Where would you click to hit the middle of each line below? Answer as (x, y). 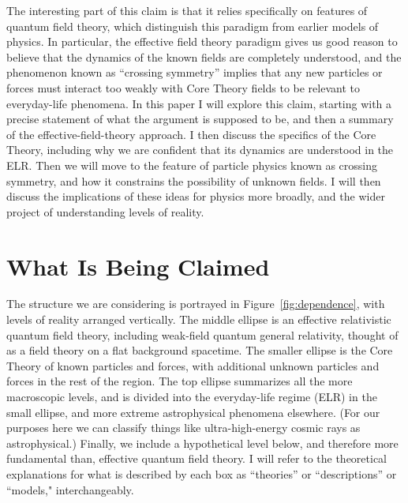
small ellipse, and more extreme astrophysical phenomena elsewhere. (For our (193, 412)
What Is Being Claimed (138, 266)
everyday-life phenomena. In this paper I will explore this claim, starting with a (199, 103)
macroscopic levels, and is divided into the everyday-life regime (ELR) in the (192, 396)
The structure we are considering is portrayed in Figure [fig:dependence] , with (196, 304)
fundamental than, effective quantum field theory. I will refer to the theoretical (197, 458)
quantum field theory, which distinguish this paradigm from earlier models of (193, 26)
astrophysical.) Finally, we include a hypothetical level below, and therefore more (202, 443)
